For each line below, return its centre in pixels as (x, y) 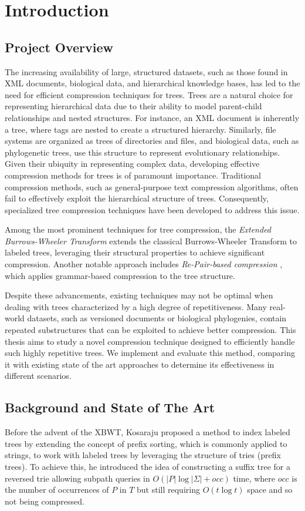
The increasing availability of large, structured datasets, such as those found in (146, 71)
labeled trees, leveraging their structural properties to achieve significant (135, 252)
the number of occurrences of (57, 490)
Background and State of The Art (110, 407)
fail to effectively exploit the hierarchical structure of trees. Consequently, (137, 198)
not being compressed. (45, 501)
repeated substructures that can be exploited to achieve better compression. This (150, 330)
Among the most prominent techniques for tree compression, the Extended (138, 229)
